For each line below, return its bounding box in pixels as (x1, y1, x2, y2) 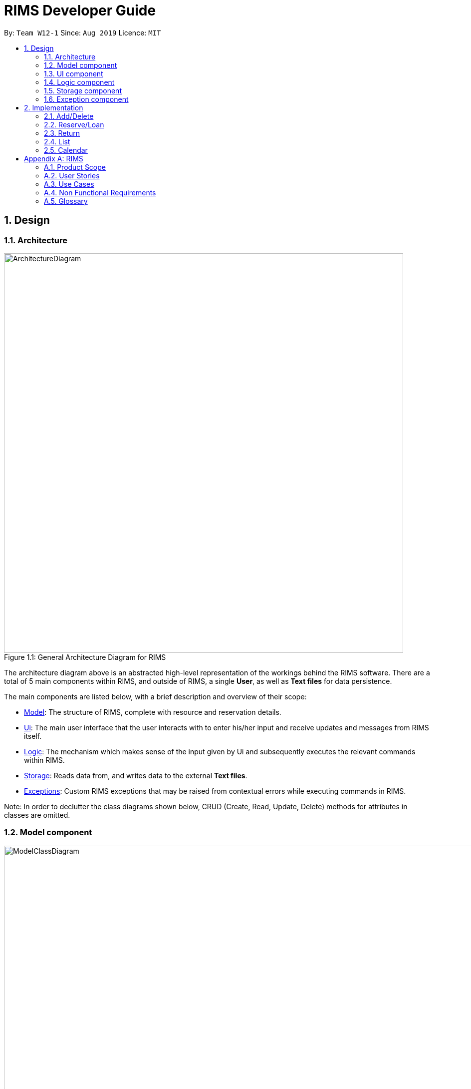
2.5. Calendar (44, 145, 88, 154)
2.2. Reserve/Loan (44, 120, 104, 129)
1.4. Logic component (44, 77, 115, 86)
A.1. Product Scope (44, 162, 106, 171)
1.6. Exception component (44, 94, 129, 103)
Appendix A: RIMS (24, 154, 83, 163)
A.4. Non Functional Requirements (44, 188, 156, 197)
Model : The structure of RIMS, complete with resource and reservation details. (24, 707, 281, 716)
